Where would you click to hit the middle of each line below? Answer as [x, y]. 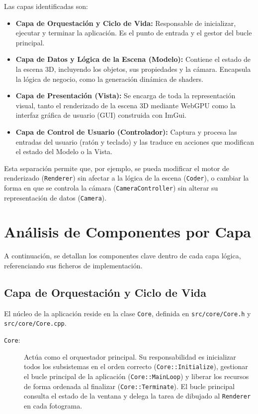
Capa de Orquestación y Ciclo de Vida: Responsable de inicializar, [126, 23]
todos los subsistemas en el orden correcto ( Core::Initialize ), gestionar [136, 366]
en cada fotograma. [53, 405]
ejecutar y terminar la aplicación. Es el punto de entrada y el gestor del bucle [134, 33]
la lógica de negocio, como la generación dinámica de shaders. [109, 79]
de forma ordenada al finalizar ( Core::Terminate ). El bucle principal [129, 386]
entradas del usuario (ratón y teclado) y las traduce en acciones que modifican [135, 141]
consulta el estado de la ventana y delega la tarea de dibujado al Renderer [137, 396]
